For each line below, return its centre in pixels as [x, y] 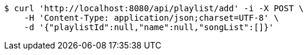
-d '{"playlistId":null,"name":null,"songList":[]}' [149, 27]
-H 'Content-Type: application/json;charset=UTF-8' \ [151, 18]
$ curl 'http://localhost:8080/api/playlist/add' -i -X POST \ [154, 8]
